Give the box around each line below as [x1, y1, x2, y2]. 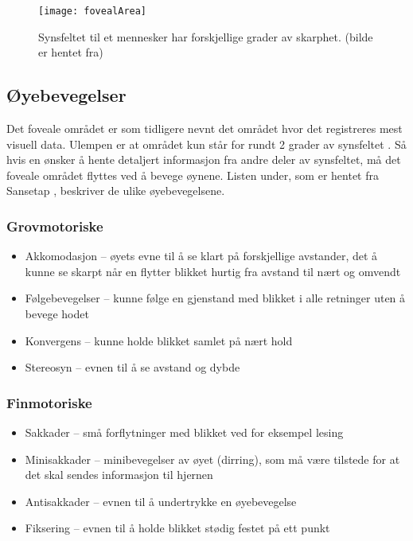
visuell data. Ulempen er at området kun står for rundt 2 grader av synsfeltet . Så [6, 135, 407, 152]
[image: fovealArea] [38, 6, 147, 17]
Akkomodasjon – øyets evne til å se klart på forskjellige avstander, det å [25, 247, 378, 264]
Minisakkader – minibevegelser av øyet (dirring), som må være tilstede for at [25, 450, 400, 467]
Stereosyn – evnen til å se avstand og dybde [25, 359, 240, 376]
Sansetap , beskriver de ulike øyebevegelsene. [6, 182, 225, 199]
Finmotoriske [6, 392, 92, 412]
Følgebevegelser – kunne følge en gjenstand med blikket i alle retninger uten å [25, 290, 406, 306]
